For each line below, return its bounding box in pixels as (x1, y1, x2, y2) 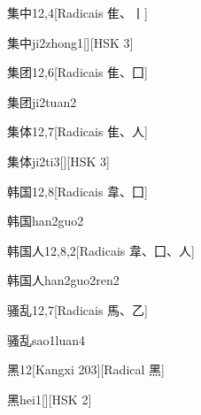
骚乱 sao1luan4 (7, 330, 85, 349)
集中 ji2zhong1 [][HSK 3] (7, 33, 134, 51)
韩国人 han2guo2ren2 (7, 271, 120, 289)
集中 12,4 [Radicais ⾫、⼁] (7, 4, 148, 21)
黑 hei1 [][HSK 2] (7, 389, 92, 408)
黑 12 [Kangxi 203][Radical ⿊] (7, 360, 165, 379)
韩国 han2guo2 (7, 211, 84, 230)
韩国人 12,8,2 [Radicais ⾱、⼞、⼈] (7, 241, 195, 259)
